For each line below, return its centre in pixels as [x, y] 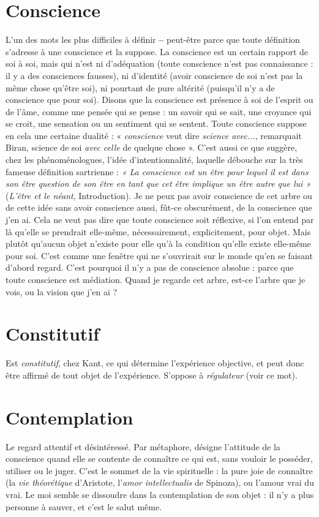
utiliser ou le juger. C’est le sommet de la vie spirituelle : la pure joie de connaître [159, 470]
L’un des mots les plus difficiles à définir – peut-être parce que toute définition [153, 40]
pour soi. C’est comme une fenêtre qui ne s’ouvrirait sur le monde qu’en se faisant [159, 255]
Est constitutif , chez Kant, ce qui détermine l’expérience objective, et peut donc [155, 363]
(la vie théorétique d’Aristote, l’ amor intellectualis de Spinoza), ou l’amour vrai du [160, 482]
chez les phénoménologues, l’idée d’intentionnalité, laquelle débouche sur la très [154, 160]
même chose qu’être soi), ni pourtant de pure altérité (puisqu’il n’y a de [140, 87]
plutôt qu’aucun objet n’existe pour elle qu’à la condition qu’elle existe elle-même [158, 243]
